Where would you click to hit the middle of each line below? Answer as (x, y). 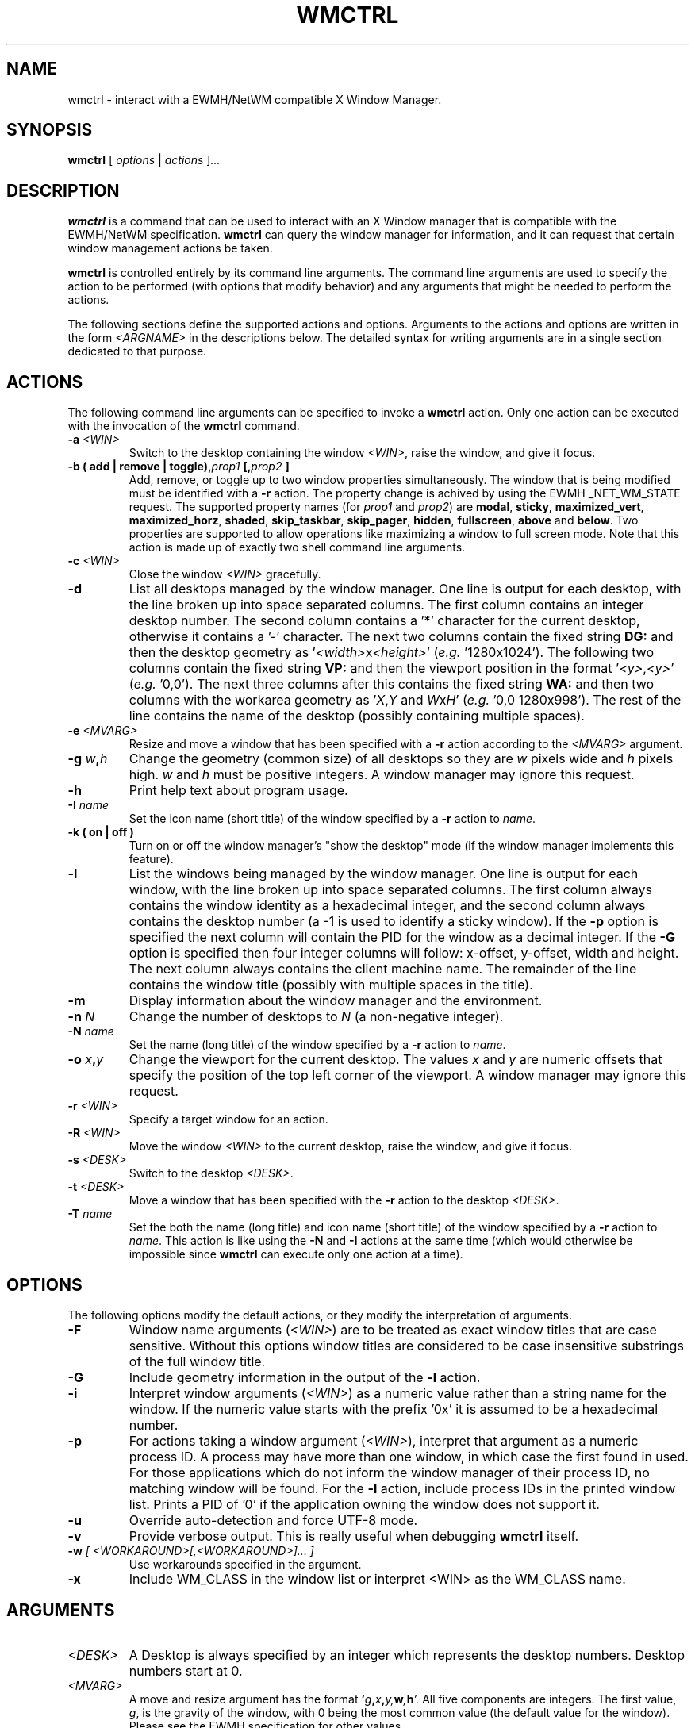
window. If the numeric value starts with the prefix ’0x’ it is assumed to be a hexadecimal (394, 1409)
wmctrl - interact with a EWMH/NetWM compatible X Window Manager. (255, 99)
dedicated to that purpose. (137, 351)
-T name (90, 1214)
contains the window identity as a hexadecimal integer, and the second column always (387, 906)
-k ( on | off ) (101, 832)
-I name (88, 805)
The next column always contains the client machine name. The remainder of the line (383, 969)
